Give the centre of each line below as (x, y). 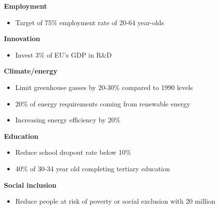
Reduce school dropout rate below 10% (73, 152)
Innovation (22, 38)
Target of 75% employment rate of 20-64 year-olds (90, 22)
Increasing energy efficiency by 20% (68, 120)
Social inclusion (30, 185)
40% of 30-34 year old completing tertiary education (93, 168)
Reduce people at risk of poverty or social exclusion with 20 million (115, 201)
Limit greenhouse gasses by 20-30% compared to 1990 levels (104, 87)
